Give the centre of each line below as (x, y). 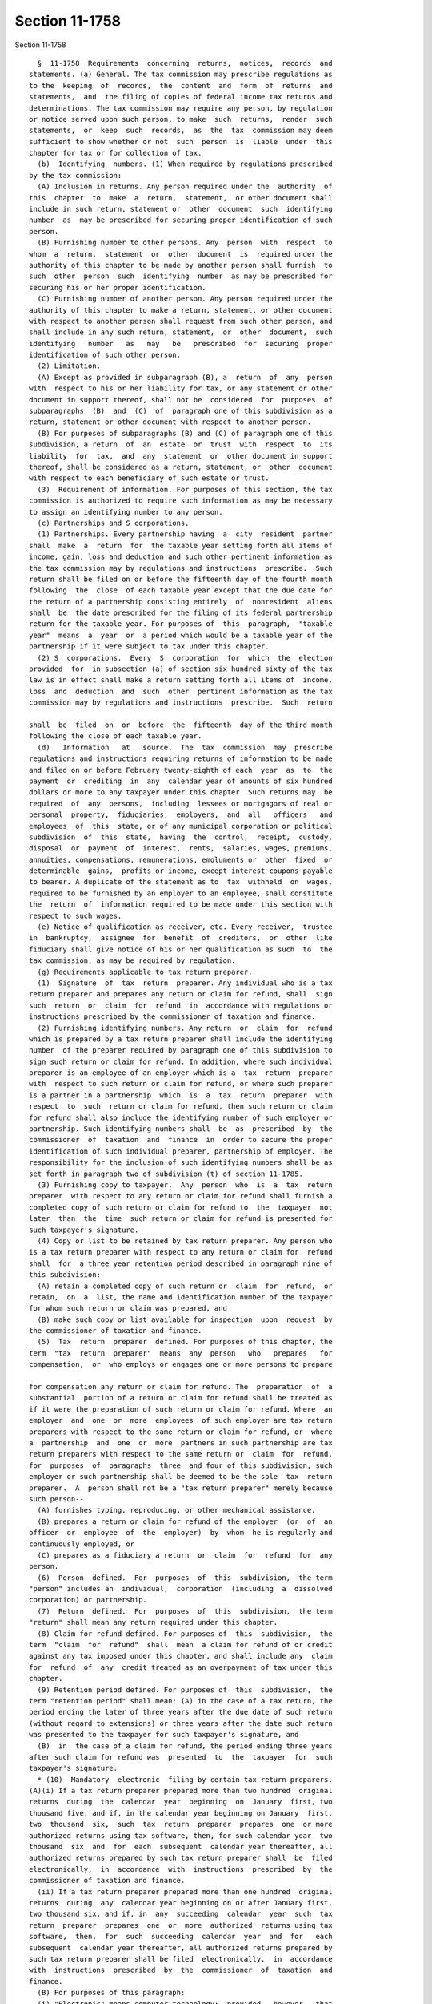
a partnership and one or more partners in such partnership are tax (181, 1442)
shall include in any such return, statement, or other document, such (181, 332)
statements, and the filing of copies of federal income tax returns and (181, 97)
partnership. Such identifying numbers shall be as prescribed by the (181, 1129)
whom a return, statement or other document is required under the (181, 254)
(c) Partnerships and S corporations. (113, 523)
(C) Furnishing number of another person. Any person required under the (185, 299)
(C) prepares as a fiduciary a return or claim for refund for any (185, 1555)
